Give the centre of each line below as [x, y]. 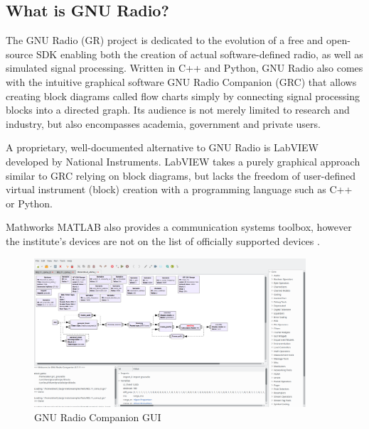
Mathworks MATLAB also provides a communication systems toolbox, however [179, 227]
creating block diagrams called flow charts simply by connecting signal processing [183, 96]
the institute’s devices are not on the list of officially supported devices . [163, 240]
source [20, 54]
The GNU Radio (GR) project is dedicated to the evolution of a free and [165, 40]
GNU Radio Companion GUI [98, 417]
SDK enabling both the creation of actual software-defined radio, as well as [199, 54]
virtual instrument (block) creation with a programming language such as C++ [179, 189]
